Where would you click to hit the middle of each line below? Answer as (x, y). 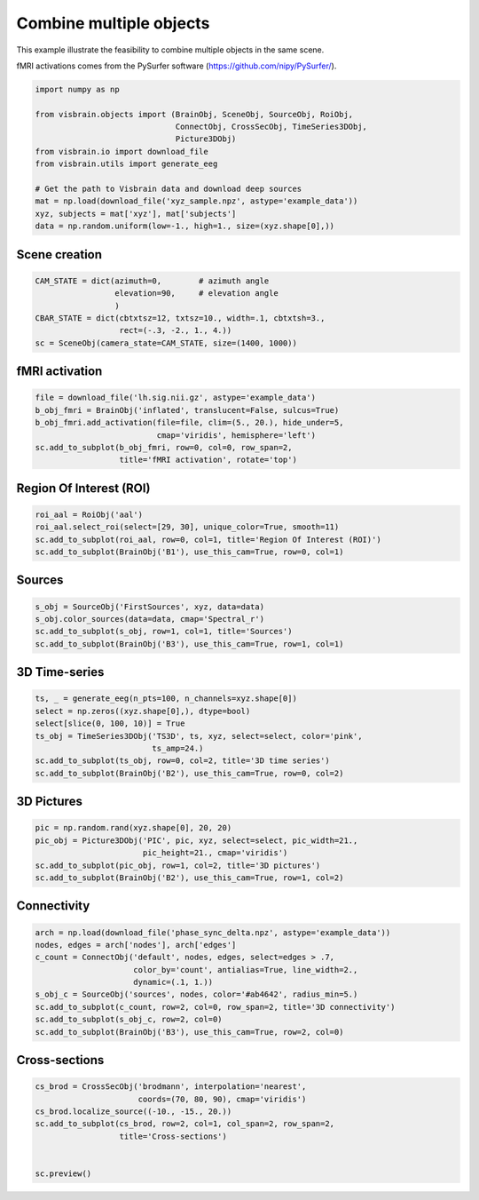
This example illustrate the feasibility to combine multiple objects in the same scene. (170, 50)
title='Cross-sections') (173, 1136)
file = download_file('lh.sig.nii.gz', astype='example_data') (176, 398)
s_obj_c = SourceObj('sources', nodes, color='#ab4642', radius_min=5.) (196, 994)
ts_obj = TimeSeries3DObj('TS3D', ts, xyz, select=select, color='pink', (199, 736)
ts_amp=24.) (178, 748)
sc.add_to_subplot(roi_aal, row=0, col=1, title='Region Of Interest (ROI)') (208, 539)
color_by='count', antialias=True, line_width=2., (246, 970)
